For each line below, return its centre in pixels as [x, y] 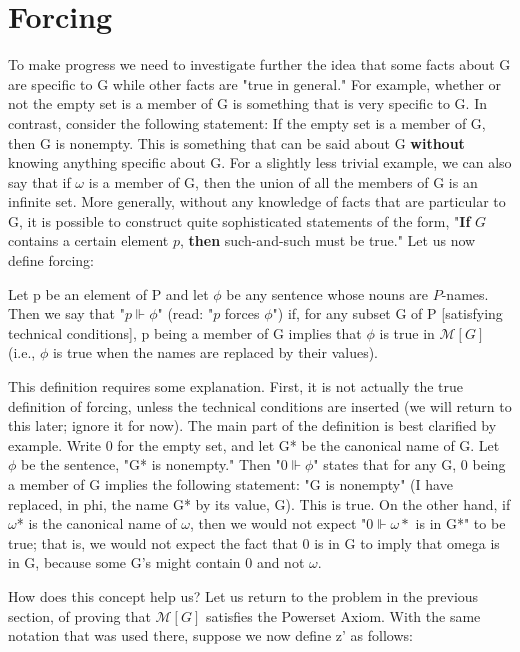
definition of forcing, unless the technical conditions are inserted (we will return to [260, 405]
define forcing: [51, 260]
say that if [39, 181]
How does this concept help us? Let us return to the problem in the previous [243, 595]
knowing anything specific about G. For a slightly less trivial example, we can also [260, 162]
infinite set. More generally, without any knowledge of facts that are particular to [257, 201]
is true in [407, 332]
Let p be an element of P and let [108, 293]
